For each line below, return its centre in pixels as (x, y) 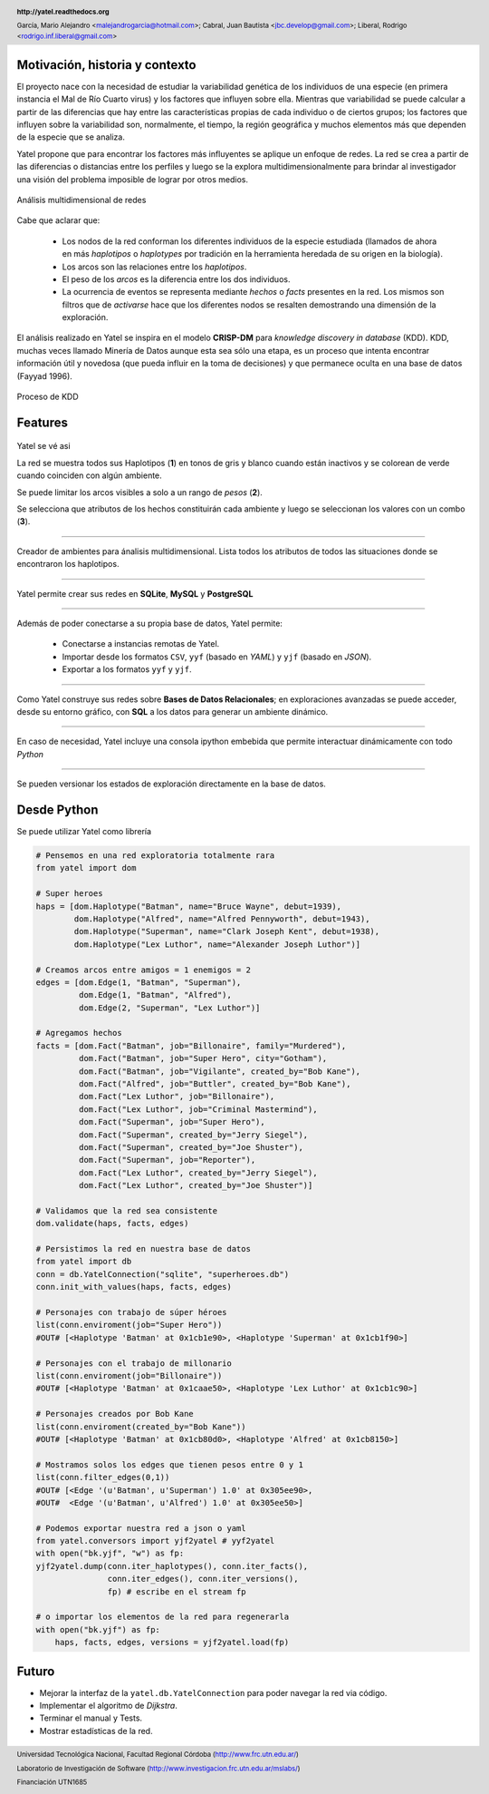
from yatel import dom (86, 868)
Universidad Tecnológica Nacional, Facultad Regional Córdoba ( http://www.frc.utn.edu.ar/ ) (158, 1755)
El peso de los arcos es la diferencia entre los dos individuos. (176, 279)
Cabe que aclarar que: (58, 220)
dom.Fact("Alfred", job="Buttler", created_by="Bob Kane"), (215, 1084)
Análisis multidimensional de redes (81, 200)
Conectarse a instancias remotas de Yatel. (141, 644)
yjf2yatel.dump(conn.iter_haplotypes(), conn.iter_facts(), (172, 1566)
